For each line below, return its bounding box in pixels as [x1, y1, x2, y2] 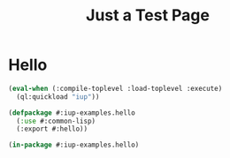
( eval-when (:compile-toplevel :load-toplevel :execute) [8, 84, 223, 93]
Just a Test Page [86, 5, 210, 26]
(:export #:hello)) [16, 124, 88, 133]
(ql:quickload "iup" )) [16, 92, 100, 102]
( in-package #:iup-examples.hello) [8, 140, 140, 150]
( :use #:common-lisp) [16, 117, 96, 125]
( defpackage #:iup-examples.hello [8, 108, 136, 117]
